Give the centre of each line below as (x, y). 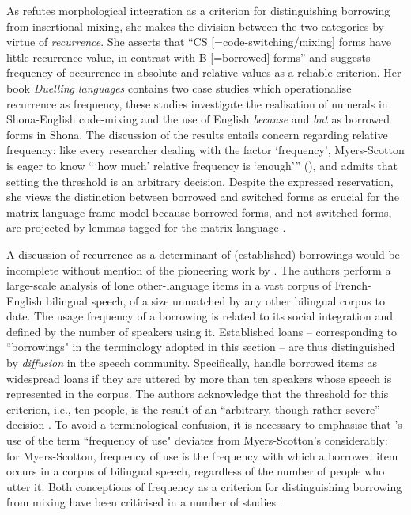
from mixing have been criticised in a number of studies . (145, 502)
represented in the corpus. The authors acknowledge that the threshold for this (198, 394)
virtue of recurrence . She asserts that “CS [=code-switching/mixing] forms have (199, 42)
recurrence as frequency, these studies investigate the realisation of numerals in (197, 103)
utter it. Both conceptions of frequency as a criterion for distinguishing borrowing (204, 486)
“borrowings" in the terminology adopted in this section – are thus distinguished (201, 347)
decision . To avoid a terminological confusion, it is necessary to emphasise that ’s (204, 424)
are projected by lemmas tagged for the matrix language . (146, 227)
